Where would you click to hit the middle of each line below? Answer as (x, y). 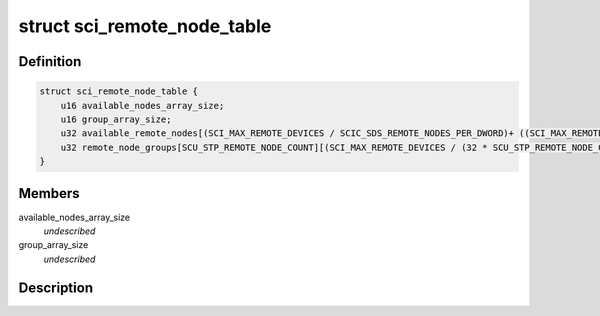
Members (49, 193)
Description (56, 287)
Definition (50, 61)
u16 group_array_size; (116, 119)
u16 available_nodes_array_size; (142, 105)
